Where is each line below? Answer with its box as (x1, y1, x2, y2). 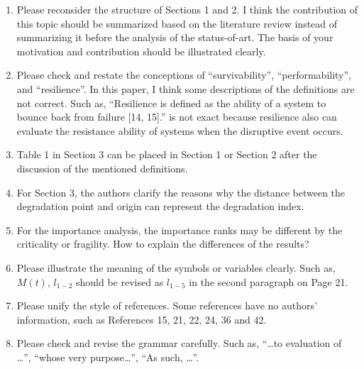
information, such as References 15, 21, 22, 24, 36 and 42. (16, 312, 267, 326)
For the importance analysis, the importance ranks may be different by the (16, 222, 343, 237)
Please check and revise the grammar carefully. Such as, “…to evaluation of (16, 336, 342, 351)
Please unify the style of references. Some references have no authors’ (16, 298, 317, 313)
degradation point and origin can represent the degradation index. (16, 199, 304, 214)
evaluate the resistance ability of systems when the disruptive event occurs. (16, 123, 343, 138)
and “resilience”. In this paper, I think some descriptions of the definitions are (16, 81, 355, 96)
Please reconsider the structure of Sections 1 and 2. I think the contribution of (16, 2, 358, 16)
